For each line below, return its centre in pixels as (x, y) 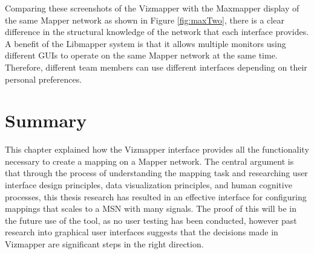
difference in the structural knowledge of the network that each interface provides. (157, 32)
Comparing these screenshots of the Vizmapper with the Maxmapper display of (152, 8)
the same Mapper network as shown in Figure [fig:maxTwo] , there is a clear (145, 20)
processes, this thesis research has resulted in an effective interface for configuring (156, 196)
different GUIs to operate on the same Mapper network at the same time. (141, 55)
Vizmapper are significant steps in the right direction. (104, 244)
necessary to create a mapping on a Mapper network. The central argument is (149, 161)
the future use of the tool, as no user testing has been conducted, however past (151, 220)
